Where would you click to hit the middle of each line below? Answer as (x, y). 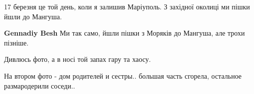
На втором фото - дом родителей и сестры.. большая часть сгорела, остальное (123, 75)
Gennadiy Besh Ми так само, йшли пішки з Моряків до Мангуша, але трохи (125, 33)
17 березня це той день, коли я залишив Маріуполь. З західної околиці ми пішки (127, 6)
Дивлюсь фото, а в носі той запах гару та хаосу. (78, 59)
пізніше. (16, 42)
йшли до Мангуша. (33, 16)
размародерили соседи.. (40, 85)
